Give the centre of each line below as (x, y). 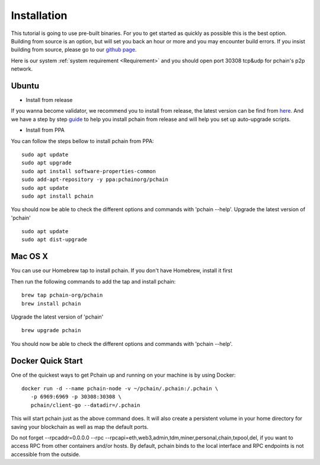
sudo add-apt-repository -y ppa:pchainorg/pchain (95, 180)
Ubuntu (25, 86)
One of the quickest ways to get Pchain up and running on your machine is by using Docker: (124, 375)
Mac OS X (30, 257)
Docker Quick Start (47, 361)
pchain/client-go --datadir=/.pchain (85, 405)
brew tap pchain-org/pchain (62, 295)
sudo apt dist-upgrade (55, 240)
